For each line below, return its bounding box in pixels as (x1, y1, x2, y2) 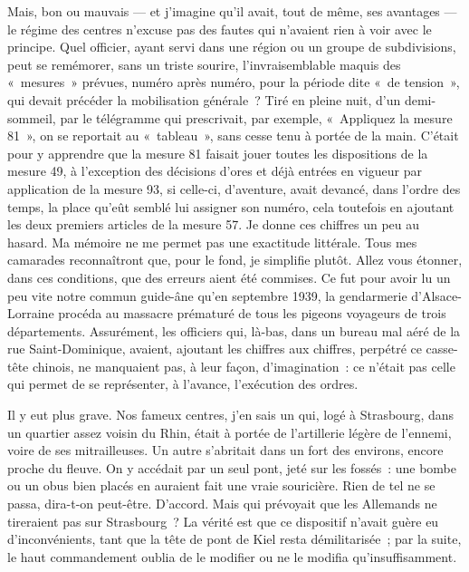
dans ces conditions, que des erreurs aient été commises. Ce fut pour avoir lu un (7, 267, 451, 286)
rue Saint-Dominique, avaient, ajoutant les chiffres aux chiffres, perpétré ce (7, 339, 422, 358)
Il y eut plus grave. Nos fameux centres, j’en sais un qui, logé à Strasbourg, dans (7, 405, 455, 424)
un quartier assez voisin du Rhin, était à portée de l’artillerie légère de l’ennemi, (7, 422, 452, 441)
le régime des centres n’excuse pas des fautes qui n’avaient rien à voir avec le (7, 19, 432, 38)
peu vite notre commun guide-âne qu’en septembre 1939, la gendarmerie (7, 286, 407, 305)
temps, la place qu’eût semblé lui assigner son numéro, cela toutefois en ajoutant (7, 197, 455, 216)
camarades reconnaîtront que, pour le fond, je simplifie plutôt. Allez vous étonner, (7, 250, 463, 269)
